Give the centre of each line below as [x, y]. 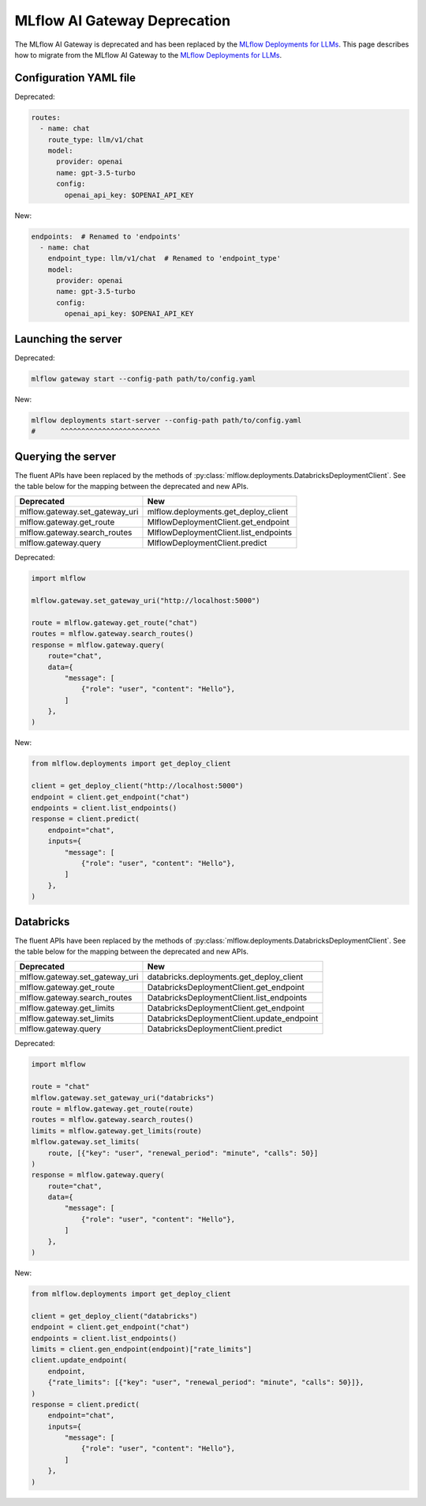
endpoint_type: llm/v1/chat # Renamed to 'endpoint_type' [164, 258]
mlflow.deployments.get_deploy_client [218, 512]
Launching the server [68, 339]
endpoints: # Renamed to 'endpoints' [106, 236]
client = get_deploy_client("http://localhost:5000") [137, 786]
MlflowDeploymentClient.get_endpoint [218, 522]
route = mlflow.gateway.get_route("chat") [114, 623]
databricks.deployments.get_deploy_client [225, 977]
